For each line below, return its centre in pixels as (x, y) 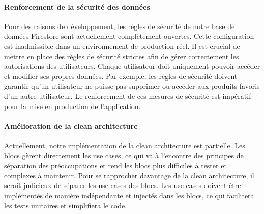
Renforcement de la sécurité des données (77, 6)
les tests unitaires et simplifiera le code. (66, 205)
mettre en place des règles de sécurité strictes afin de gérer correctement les (122, 56)
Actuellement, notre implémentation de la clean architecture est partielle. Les (125, 145)
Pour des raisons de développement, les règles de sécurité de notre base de (120, 26)
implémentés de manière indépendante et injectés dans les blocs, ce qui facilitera (129, 195)
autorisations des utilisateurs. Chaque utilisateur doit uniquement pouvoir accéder (132, 66)
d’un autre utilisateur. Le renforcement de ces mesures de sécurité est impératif (128, 96)
